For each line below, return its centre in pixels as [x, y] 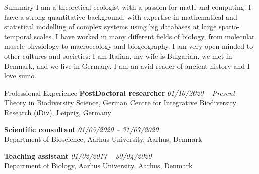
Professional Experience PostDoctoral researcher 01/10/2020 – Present [120, 92]
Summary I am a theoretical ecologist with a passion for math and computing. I [128, 7]
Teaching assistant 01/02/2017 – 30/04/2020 [78, 156]
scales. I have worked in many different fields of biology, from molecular [144, 36]
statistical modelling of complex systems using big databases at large [110, 26]
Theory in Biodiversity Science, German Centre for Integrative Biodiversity [120, 102]
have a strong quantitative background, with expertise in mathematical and [121, 16]
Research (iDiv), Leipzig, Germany [58, 112]
